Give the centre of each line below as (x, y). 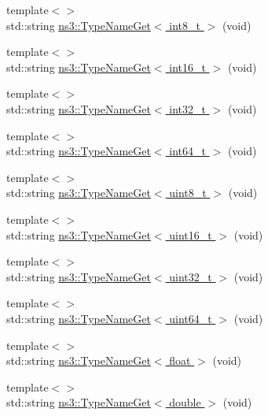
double (185, 402)
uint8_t (188, 193)
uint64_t (191, 318)
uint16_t (191, 234)
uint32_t (191, 276)
